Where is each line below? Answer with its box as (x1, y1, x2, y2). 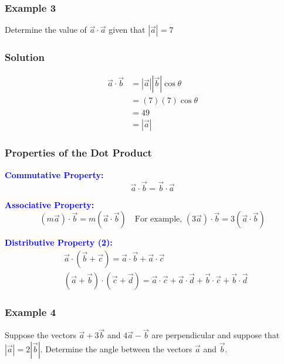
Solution (5, 50, 45, 64)
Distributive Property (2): (5, 236, 113, 249)
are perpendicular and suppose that (151, 329, 280, 341)
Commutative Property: (5, 168, 104, 181)
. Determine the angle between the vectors (40, 342, 192, 355)
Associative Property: (5, 198, 94, 210)
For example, (134, 215, 182, 224)
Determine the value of (5, 23, 87, 36)
